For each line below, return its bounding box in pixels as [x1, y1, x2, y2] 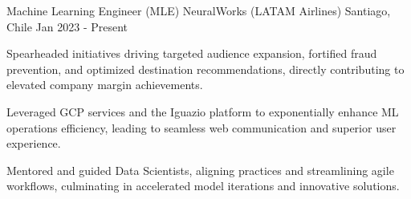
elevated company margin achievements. [6, 76, 203, 93]
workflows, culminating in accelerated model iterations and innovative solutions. [6, 177, 400, 194]
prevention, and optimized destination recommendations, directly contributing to [6, 60, 405, 77]
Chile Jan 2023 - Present [6, 18, 128, 35]
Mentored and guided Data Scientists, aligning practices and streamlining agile [6, 161, 394, 178]
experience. [6, 135, 61, 152]
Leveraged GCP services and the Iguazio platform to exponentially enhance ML [6, 103, 399, 120]
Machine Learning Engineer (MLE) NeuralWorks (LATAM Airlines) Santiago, [6, 2, 391, 18]
